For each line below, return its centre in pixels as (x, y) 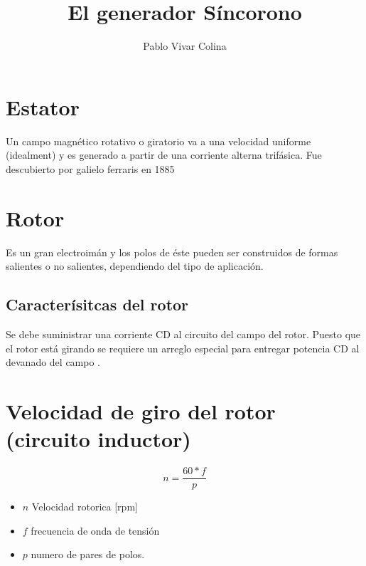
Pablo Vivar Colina (185, 46)
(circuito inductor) (98, 439)
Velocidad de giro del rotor (141, 410)
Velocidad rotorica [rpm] (85, 507)
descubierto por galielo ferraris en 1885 (90, 168)
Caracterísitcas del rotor (97, 304)
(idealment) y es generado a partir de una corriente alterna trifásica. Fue (164, 155)
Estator (43, 106)
